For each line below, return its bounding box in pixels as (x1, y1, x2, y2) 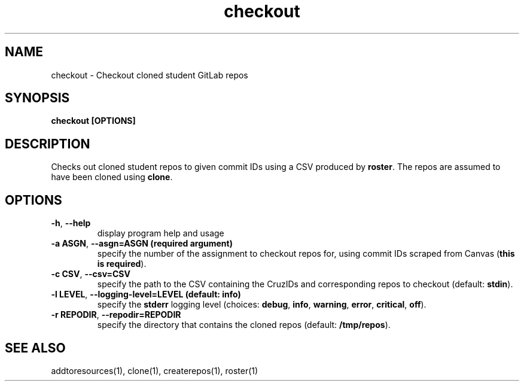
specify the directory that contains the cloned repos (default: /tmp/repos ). (97, 320, 391, 330)
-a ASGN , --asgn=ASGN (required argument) (51, 238, 233, 249)
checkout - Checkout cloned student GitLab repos (51, 69, 248, 80)
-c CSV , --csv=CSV (51, 269, 130, 279)
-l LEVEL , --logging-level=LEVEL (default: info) (51, 289, 241, 300)
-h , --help (51, 218, 91, 229)
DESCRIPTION (5, 136, 90, 151)
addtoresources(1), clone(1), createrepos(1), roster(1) (51, 365, 258, 376)
